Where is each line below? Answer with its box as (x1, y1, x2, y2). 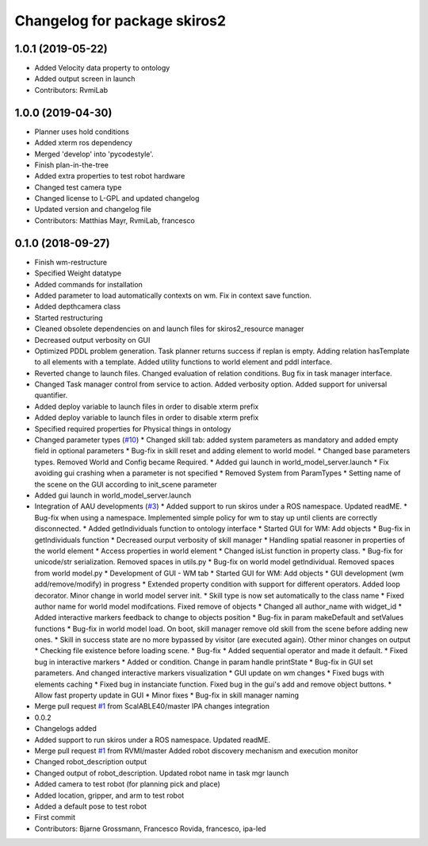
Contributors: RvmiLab (34, 85, 109, 94)
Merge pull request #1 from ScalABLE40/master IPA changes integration (34, 702, 269, 711)
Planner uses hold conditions (34, 127, 130, 137)
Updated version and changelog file (34, 205, 152, 214)
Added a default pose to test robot (34, 802, 147, 811)
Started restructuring (34, 313, 103, 322)
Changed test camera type (34, 183, 122, 192)
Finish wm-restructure (34, 257, 107, 267)
